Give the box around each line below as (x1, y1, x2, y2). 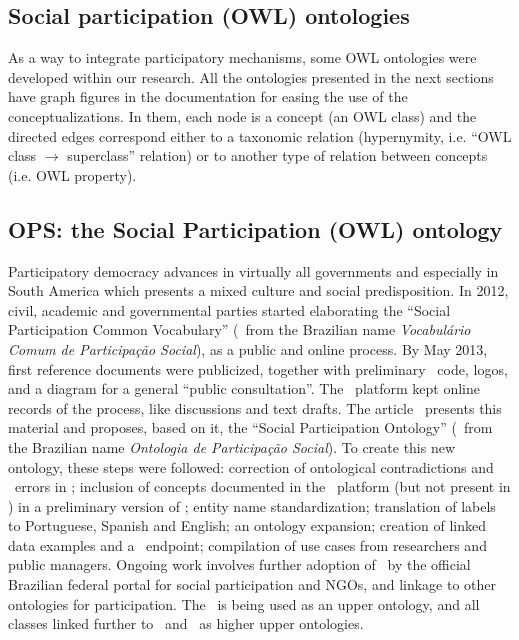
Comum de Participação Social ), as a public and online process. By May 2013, (8, 338, 488, 359)
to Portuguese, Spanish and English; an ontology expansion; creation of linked (8, 515, 487, 536)
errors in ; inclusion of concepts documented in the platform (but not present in (14, 476, 511, 497)
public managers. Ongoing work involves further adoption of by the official (8, 554, 471, 575)
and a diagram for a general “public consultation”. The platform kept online (8, 378, 480, 399)
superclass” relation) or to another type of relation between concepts (67, 145, 488, 166)
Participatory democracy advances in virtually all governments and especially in (8, 260, 499, 281)
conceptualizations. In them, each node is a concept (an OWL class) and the (8, 105, 477, 126)
